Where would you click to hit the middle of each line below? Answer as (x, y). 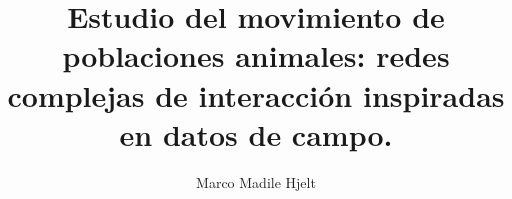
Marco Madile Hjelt (256, 181)
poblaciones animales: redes (256, 55)
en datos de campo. (256, 133)
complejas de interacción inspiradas (256, 94)
